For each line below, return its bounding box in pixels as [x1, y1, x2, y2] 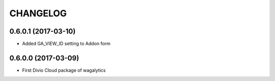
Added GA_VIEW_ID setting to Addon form [22, 41, 111, 47]
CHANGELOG [9, 8, 67, 19]
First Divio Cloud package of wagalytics [22, 67, 106, 73]
